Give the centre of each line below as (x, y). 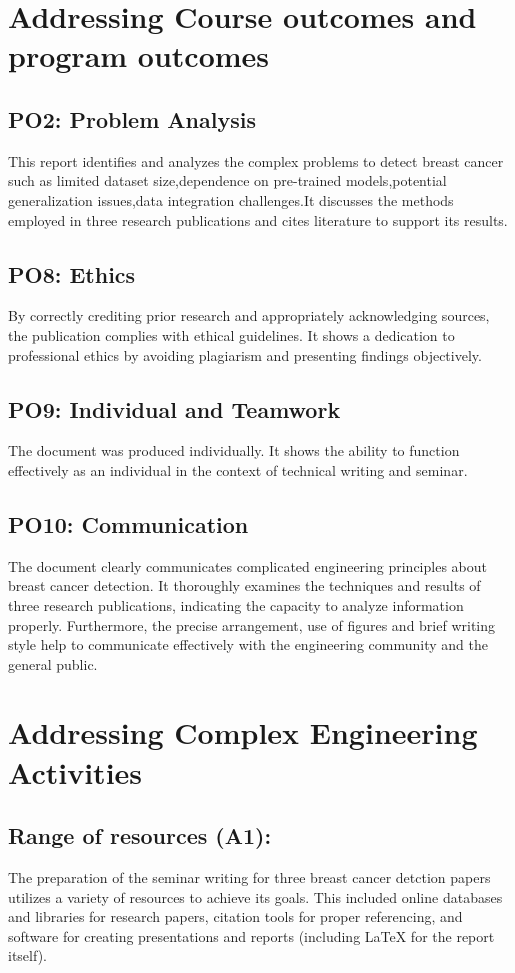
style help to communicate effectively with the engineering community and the (248, 644)
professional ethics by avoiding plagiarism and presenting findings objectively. (245, 354)
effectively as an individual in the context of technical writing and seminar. (238, 469)
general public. (53, 663)
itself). (27, 955)
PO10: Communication (128, 523)
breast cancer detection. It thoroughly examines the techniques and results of (244, 585)
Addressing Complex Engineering (243, 732)
